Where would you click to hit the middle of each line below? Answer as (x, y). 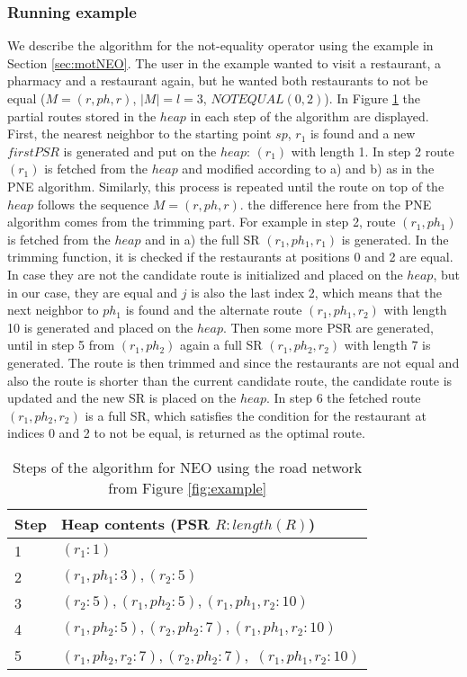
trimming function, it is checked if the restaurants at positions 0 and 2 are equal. (230, 257)
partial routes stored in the (82, 116)
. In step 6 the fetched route (343, 398)
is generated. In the (395, 239)
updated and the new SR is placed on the (122, 398)
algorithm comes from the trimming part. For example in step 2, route (202, 222)
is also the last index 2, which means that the (316, 292)
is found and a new (363, 134)
